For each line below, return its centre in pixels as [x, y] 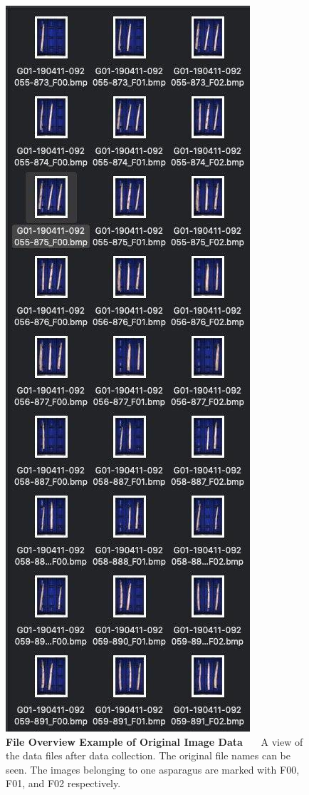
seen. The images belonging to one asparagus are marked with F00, [153, 769]
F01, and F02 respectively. [63, 783]
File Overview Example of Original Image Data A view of [154, 741]
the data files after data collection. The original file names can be [148, 755]
